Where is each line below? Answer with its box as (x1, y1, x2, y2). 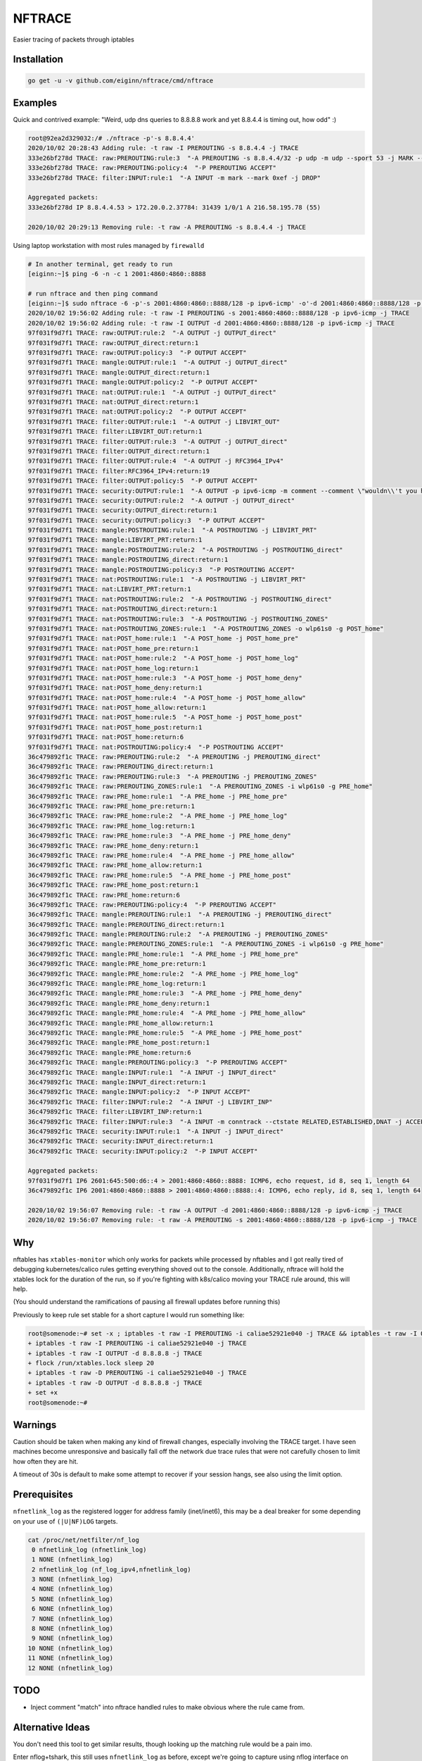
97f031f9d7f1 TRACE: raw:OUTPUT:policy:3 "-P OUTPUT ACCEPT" (27, 349, 247, 357)
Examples (13, 97, 58, 108)
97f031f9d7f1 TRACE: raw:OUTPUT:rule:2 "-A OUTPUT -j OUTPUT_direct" (27, 329, 277, 337)
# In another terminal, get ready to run (27, 260, 173, 268)
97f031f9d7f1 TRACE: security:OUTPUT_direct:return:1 (27, 506, 217, 514)
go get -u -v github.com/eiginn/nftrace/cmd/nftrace (27, 76, 214, 85)
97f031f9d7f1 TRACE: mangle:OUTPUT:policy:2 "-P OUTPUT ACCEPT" (27, 378, 258, 387)
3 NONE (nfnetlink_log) (32, 1575, 114, 1583)
